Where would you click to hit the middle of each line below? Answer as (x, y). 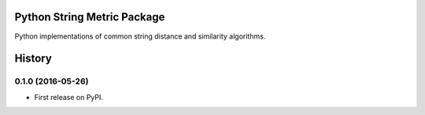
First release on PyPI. (69, 97)
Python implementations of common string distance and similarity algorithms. (140, 36)
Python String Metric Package (90, 17)
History (33, 59)
